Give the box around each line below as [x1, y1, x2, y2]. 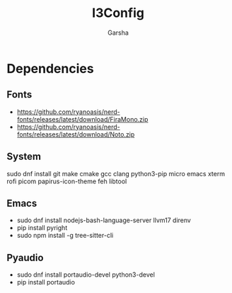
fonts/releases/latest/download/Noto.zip [16, 130, 135, 139]
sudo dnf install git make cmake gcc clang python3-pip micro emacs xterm [6, 169, 226, 178]
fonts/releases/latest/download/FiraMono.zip [16, 115, 149, 123]
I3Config [92, 5, 144, 21]
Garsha [108, 28, 129, 37]
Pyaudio [6, 251, 44, 263]
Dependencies [6, 60, 94, 76]
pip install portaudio [16, 278, 76, 287]
